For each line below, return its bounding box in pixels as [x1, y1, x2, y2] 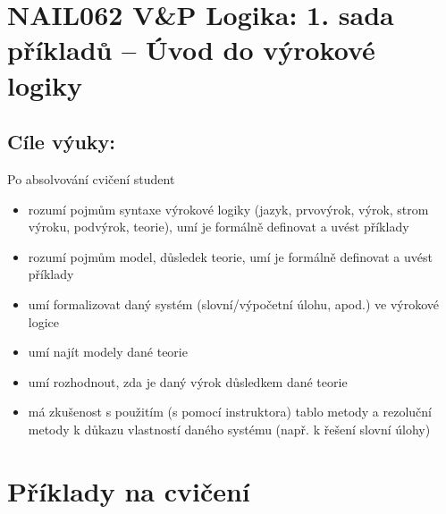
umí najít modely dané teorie [28, 342, 188, 361]
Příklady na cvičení [7, 472, 250, 509]
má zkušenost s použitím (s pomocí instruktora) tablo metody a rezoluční [28, 402, 433, 421]
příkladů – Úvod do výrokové [7, 31, 375, 68]
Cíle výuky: [7, 128, 116, 156]
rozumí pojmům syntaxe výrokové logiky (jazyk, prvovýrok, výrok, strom [28, 199, 429, 218]
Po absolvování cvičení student [7, 169, 175, 188]
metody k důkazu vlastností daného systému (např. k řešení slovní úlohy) [28, 419, 431, 438]
